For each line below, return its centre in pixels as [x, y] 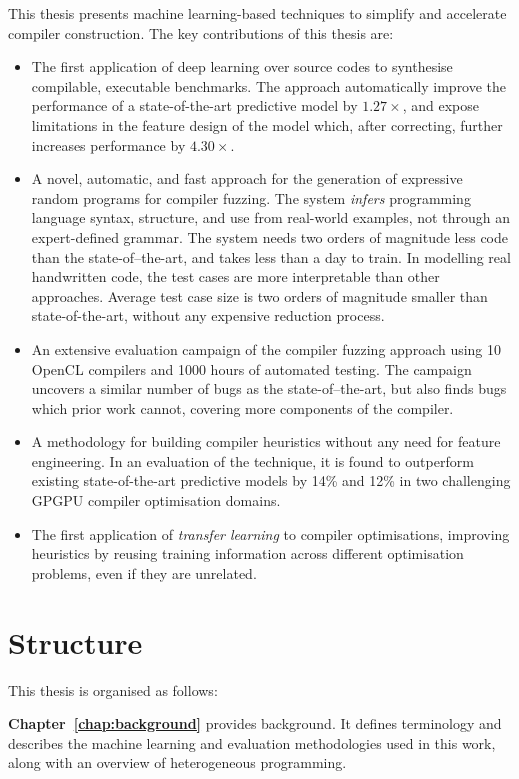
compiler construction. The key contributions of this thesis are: [201, 32]
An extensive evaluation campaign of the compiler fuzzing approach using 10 [266, 348]
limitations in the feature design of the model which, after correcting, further [267, 124]
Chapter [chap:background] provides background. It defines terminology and [255, 723]
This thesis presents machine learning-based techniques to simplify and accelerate [257, 13]
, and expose [440, 105]
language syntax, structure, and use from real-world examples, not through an [270, 217]
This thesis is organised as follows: [113, 689]
